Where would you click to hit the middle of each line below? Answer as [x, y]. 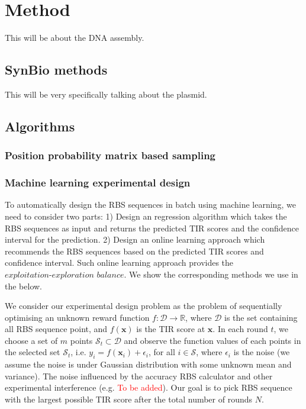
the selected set [33, 352]
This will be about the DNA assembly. [75, 38]
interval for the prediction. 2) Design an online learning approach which [135, 239]
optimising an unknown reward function [77, 317]
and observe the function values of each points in [212, 340]
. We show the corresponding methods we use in [211, 274]
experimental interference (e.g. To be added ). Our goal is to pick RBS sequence [149, 387]
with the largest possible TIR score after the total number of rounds [129, 399]
